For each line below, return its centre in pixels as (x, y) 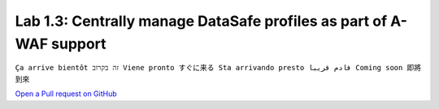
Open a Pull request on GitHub (66, 94)
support (79, 44)
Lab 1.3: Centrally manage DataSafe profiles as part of (201, 21)
